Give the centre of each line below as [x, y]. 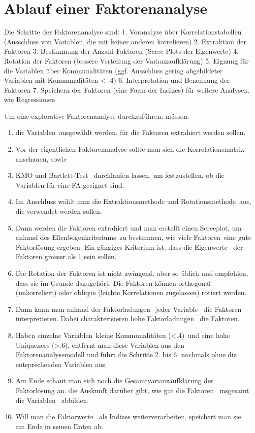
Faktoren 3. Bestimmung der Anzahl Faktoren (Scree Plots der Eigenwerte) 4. [121, 51]
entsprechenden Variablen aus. [61, 364]
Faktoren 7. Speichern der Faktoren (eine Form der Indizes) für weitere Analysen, [127, 89]
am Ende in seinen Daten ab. [59, 426]
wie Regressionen [30, 99]
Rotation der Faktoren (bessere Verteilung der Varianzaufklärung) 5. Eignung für [127, 60]
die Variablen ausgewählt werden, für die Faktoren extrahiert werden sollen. [130, 132]
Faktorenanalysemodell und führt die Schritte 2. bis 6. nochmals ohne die [126, 354]
